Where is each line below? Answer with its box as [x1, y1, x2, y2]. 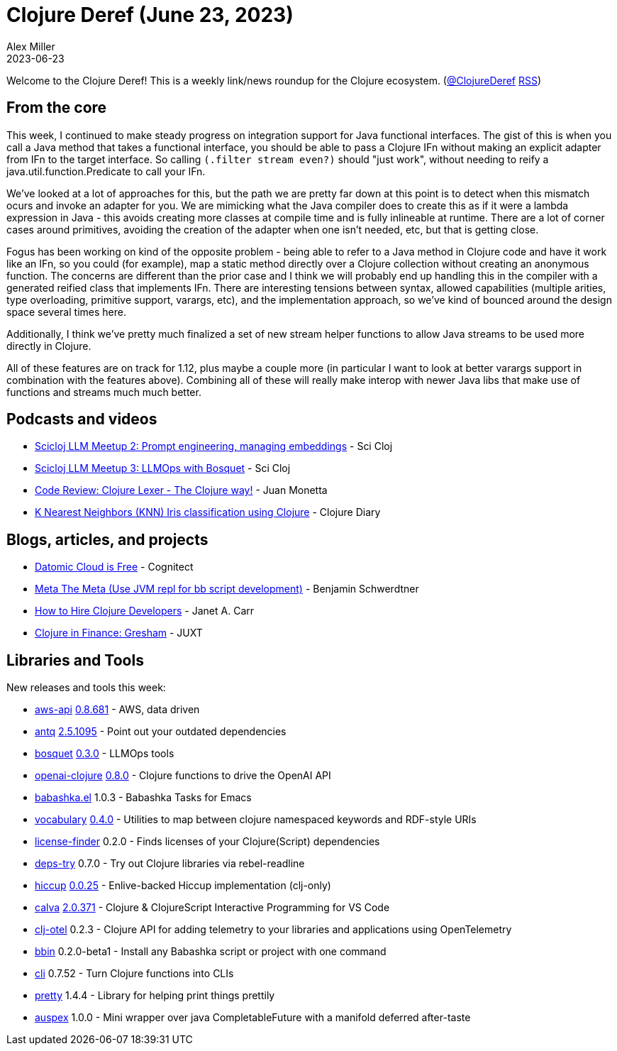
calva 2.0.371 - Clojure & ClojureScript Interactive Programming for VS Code [35, 901, 390, 914]
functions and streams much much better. [6, 385, 201, 398]
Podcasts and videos [6, 410, 157, 429]
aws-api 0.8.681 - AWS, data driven [35, 703, 200, 716]
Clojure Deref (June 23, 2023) [6, 3, 294, 27]
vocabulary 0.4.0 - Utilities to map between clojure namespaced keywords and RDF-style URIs [35, 813, 477, 826]
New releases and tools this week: [6, 681, 166, 694]
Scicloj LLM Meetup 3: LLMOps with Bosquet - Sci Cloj [35, 462, 291, 475]
